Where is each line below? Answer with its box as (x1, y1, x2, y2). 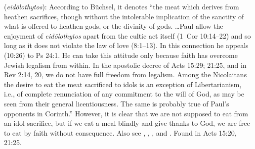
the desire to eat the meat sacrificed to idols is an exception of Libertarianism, (4, 79, 242, 89)
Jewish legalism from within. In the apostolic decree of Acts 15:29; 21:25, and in (4, 59, 247, 70)
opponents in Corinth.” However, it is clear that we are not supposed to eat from (4, 108, 248, 118)
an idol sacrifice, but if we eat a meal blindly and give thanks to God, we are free (4, 118, 250, 128)
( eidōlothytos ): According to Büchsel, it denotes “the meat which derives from (4, 1, 239, 11)
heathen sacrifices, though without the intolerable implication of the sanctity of (4, 11, 244, 21)
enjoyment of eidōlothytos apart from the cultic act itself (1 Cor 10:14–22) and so (4, 30, 251, 41)
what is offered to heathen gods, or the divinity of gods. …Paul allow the (4, 21, 223, 31)
